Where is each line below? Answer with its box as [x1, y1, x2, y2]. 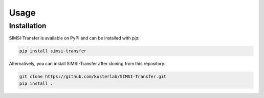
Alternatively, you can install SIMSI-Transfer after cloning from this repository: [9, 61, 166, 67]
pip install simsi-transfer [19, 48, 87, 54]
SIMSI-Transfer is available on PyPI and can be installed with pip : [9, 35, 140, 41]
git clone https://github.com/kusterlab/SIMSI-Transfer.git [19, 74, 167, 79]
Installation [9, 21, 46, 30]
